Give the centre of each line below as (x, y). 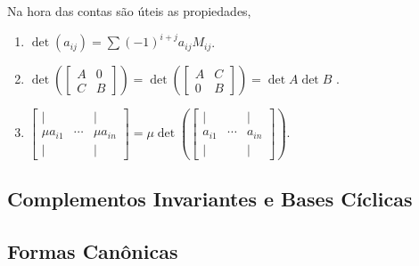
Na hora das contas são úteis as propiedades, (129, 11)
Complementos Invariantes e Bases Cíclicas (210, 199)
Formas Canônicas (93, 250)
